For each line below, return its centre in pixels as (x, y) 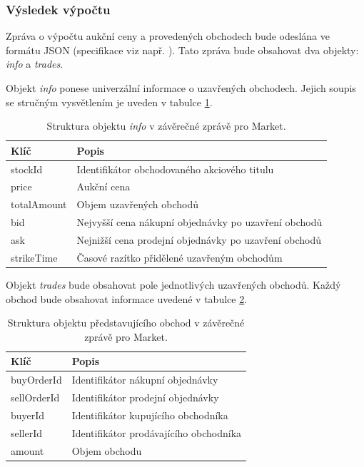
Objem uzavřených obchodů (137, 204)
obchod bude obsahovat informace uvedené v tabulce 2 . (127, 298)
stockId (27, 169)
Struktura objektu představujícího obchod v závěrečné (126, 323)
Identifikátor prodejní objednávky (145, 397)
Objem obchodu (107, 450)
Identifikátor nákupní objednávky (145, 380)
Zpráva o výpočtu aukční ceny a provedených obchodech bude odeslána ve (168, 36)
